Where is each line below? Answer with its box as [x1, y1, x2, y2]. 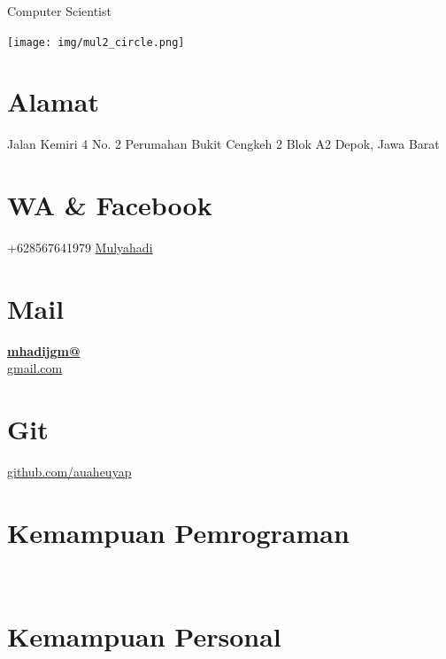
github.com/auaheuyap [7, 462, 132, 481]
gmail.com [7, 359, 63, 377]
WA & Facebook [7, 187, 212, 223]
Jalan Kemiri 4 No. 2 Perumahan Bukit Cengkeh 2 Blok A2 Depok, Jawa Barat [7, 135, 440, 153]
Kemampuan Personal [7, 617, 281, 654]
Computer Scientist [7, 2, 111, 19]
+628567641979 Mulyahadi [7, 238, 153, 257]
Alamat [7, 83, 99, 120]
